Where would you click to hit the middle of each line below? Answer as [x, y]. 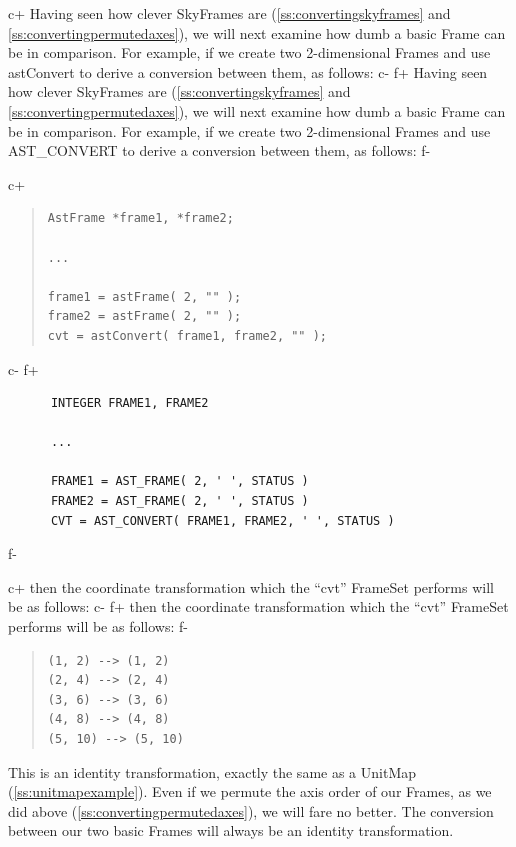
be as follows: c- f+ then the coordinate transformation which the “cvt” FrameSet [258, 606]
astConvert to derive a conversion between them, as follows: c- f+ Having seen [248, 71]
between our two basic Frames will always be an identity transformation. [231, 830]
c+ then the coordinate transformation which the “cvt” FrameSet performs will [251, 586]
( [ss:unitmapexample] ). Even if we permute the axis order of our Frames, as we [250, 791]
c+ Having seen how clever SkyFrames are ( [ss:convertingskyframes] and [229, 13]
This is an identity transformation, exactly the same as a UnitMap [212, 771]
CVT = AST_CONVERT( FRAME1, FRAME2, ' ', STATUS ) [222, 520]
